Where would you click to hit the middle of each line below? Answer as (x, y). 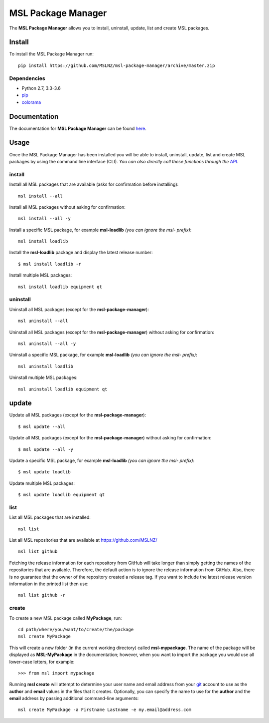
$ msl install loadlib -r (50, 264)
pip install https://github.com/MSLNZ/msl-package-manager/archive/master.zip (117, 65)
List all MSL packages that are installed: (50, 517)
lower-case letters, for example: (42, 662)
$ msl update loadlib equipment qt (62, 495)
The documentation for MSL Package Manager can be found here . (78, 128)
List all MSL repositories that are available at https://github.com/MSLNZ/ (83, 540)
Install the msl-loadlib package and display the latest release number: (81, 253)
